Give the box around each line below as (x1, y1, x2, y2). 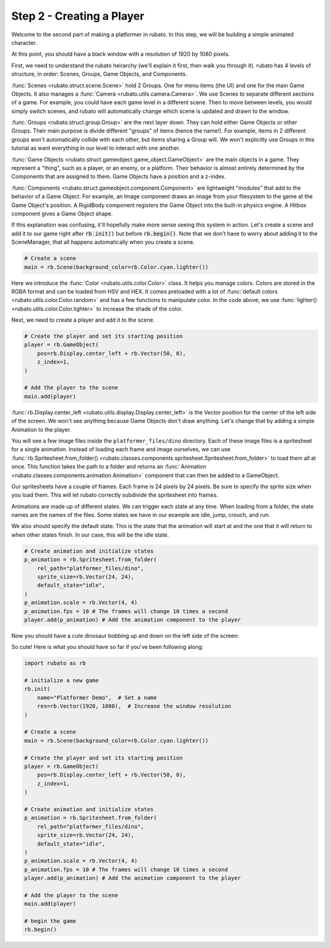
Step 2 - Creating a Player (11, 9, 145, 23)
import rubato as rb (24, 660, 86, 667)
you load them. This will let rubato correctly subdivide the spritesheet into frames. (11, 491, 218, 499)
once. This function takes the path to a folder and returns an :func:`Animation (11, 463, 207, 470)
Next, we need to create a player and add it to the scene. (11, 316, 155, 324)
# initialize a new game (24, 677, 99, 684)
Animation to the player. (11, 425, 72, 433)
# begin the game (24, 918, 77, 925)
